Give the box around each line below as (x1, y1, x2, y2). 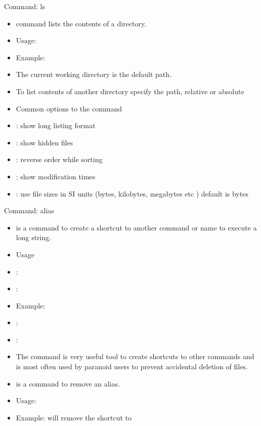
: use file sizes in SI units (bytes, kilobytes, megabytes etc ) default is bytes (16, 188, 248, 199)
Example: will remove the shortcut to (16, 412, 132, 422)
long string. (16, 232, 52, 243)
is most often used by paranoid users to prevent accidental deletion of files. (16, 361, 248, 372)
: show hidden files (16, 137, 73, 147)
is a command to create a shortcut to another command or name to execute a (16, 222, 257, 233)
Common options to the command (16, 103, 122, 113)
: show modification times (16, 171, 96, 181)
